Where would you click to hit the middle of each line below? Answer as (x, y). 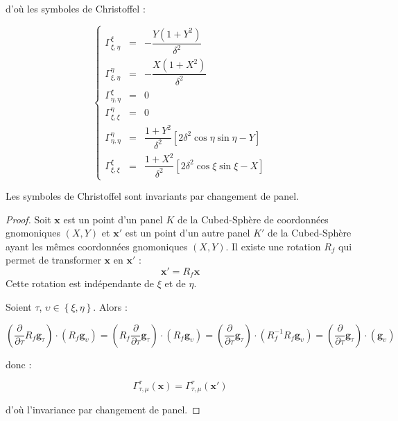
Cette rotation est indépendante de (80, 283)
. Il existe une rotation (273, 246)
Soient (19, 307)
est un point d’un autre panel (188, 233)
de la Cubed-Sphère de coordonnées (253, 219)
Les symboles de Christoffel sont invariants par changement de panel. (153, 196)
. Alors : (110, 307)
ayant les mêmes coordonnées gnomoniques (97, 246)
